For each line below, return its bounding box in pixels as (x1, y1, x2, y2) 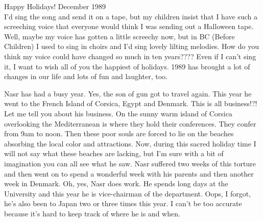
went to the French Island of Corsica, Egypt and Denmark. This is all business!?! (4, 98, 257, 109)
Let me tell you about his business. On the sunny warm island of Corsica (4, 108, 232, 118)
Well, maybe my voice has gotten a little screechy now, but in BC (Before (4, 31, 235, 41)
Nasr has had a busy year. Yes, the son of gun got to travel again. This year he (4, 88, 252, 98)
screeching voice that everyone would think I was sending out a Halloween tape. (4, 21, 254, 32)
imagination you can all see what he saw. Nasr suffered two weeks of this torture (4, 158, 256, 168)
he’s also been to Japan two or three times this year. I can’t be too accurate (4, 198, 242, 209)
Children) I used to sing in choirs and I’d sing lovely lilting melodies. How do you (4, 41, 259, 52)
